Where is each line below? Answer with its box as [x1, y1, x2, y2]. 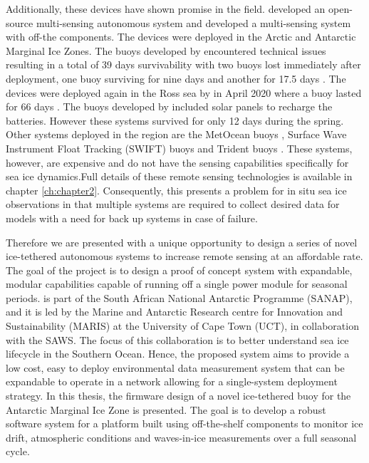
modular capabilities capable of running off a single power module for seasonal [6, 276, 348, 291]
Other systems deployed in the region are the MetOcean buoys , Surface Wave [6, 127, 347, 142]
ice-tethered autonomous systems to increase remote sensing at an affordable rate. [6, 249, 363, 264]
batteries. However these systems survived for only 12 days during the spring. [6, 113, 344, 128]
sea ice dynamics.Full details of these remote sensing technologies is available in [6, 169, 353, 184]
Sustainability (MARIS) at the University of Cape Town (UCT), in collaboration [6, 318, 359, 333]
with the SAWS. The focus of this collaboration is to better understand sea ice [6, 332, 349, 347]
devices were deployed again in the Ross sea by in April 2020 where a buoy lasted [6, 85, 362, 100]
